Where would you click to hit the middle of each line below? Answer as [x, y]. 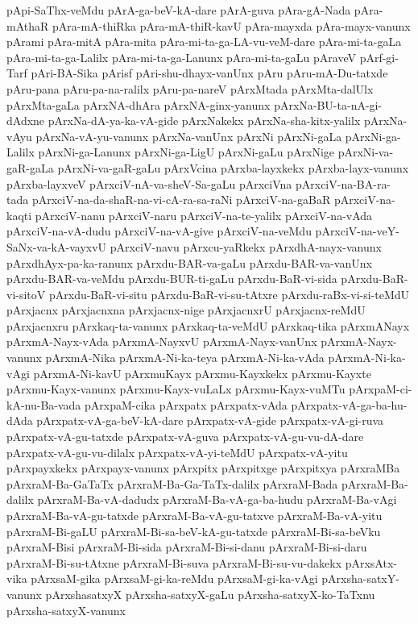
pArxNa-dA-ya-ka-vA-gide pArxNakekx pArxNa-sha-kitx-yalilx [204, 121]
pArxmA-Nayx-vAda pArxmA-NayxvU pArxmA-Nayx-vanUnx [162, 341]
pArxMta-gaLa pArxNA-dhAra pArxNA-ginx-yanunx [139, 104]
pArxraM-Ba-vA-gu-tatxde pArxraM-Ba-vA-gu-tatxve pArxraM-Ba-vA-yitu [195, 515]
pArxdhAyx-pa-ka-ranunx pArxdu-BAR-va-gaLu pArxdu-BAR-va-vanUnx [189, 262]
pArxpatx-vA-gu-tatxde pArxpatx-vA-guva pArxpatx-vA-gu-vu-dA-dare [185, 437]
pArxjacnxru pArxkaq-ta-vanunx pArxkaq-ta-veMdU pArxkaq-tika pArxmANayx [208, 325]
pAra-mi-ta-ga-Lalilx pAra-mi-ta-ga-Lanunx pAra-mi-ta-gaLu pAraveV [181, 57]
